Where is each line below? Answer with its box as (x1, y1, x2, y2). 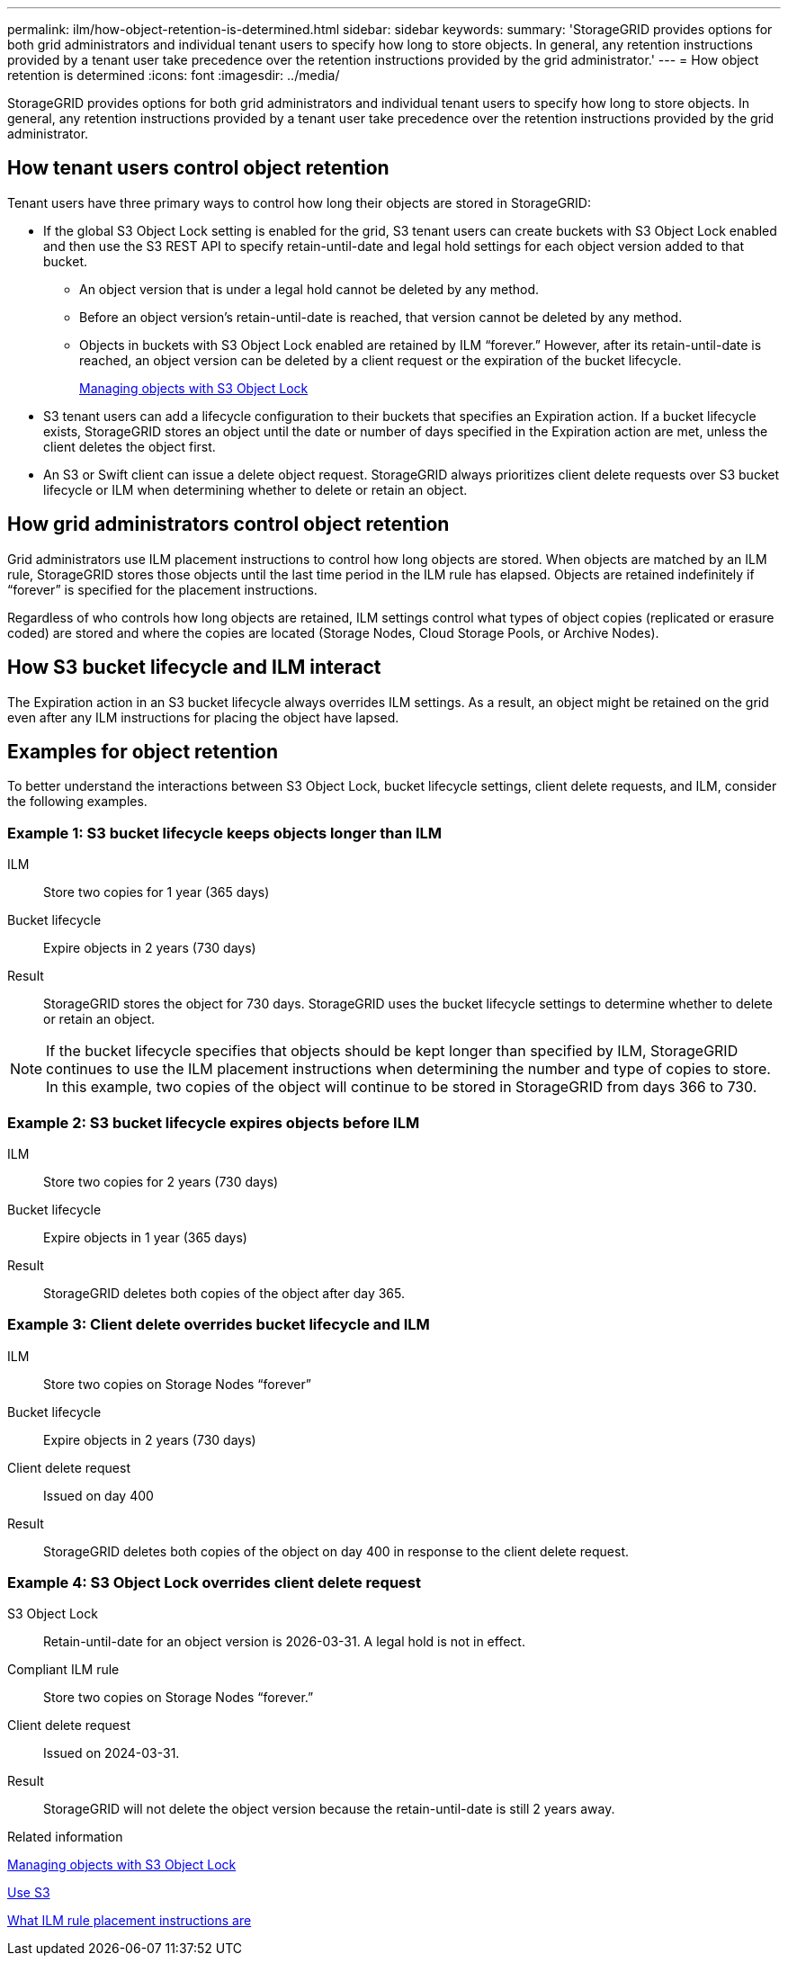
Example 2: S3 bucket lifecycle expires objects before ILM (7, 1113, 420, 1132)
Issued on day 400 (43, 1487, 154, 1503)
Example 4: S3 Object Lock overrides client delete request (7, 1573, 422, 1591)
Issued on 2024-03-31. (43, 1745, 180, 1761)
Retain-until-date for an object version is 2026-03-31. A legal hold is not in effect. (43, 1634, 525, 1650)
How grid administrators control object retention (7, 513, 450, 536)
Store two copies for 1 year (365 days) (43, 884, 270, 901)
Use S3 (7, 1885, 50, 1901)
